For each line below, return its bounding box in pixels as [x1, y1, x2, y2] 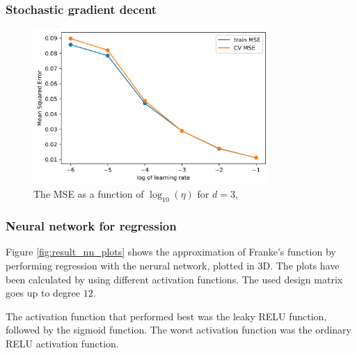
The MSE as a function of [33, 187, 144, 201]
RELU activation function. [6, 336, 119, 350]
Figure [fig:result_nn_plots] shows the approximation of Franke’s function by [6, 244, 336, 259]
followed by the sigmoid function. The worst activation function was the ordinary [6, 322, 351, 337]
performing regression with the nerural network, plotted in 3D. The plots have [6, 258, 340, 272]
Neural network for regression [6, 217, 177, 235]
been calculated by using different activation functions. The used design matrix [6, 272, 343, 286]
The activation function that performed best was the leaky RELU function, [6, 308, 327, 323]
